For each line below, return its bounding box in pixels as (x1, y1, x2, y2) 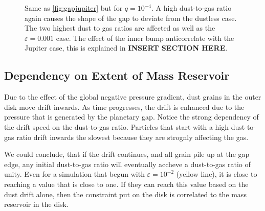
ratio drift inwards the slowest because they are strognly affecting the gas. (16, 131, 249, 142)
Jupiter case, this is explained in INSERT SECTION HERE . (25, 42, 228, 53)
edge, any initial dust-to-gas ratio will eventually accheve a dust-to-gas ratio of (4, 158, 251, 169)
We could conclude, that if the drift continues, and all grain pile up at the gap (4, 149, 250, 159)
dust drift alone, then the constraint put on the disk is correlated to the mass (4, 189, 247, 199)
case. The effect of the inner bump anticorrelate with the (56, 32, 234, 43)
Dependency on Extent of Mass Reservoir (4, 67, 230, 83)
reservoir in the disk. (4, 199, 69, 209)
